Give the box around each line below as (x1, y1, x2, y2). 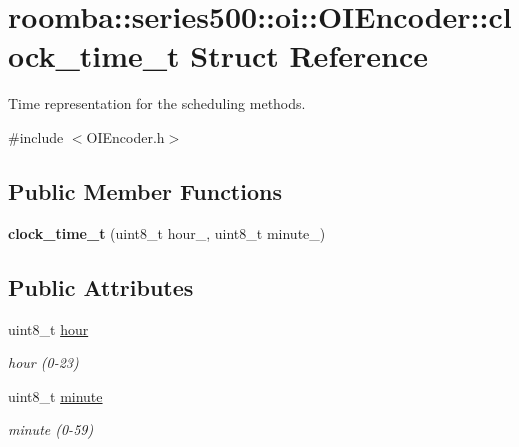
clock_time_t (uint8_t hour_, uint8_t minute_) (8, 222, 326, 243)
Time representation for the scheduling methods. (8, 93, 306, 114)
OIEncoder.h (86, 126, 165, 147)
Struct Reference (190, 35, 428, 76)
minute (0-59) (8, 419, 94, 440)
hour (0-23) (8, 352, 79, 373)
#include (8, 126, 64, 147)
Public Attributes (8, 271, 194, 302)
